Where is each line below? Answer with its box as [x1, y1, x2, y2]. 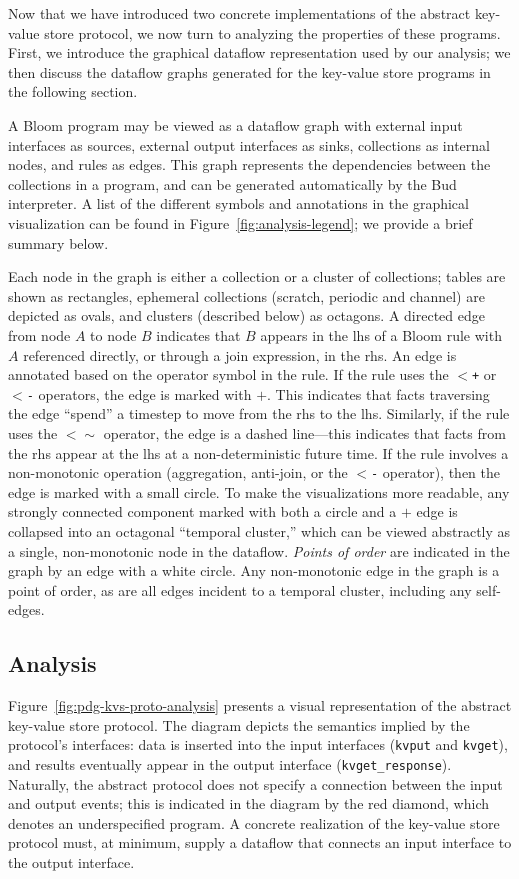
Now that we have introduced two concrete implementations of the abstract [8, 3, 471, 23]
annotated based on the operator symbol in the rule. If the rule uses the [8, 364, 449, 385]
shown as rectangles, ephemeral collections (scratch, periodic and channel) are [8, 285, 485, 306]
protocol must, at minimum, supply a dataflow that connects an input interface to [8, 832, 512, 853]
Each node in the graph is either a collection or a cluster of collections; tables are [8, 266, 506, 287]
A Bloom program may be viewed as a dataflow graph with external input [8, 114, 463, 135]
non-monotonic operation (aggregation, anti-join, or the [8, 462, 348, 483]
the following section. [8, 81, 138, 102]
